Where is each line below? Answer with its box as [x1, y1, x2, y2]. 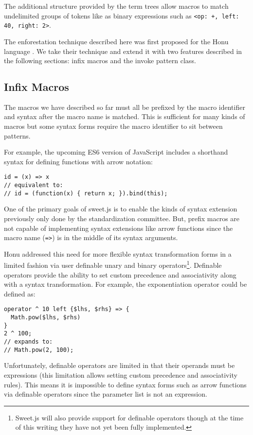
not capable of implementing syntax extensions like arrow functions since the [4, 223, 233, 233]
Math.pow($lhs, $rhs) [11, 314, 81, 321]
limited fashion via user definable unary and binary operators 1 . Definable [4, 259, 222, 270]
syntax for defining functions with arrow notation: [4, 156, 153, 166]
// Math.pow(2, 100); [4, 346, 74, 353]
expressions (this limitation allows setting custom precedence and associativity [4, 370, 237, 380]
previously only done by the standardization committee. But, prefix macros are [4, 213, 240, 224]
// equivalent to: [4, 182, 63, 189]
